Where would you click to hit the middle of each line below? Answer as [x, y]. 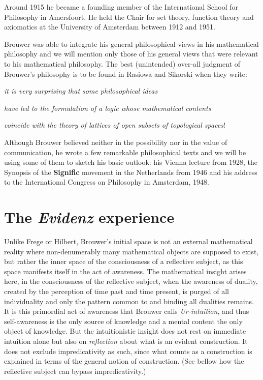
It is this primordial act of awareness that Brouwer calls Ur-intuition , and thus [127, 311]
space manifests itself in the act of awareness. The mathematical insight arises [125, 271]
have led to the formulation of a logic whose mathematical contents [108, 108]
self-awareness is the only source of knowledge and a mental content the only [123, 321]
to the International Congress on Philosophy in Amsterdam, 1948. [107, 182]
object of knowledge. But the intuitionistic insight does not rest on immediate [125, 331]
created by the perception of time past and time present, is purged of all [117, 291]
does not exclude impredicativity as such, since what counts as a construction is [128, 351]
